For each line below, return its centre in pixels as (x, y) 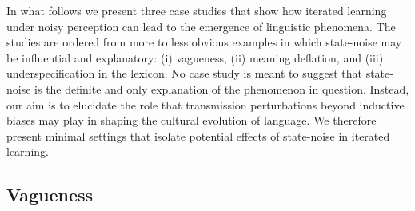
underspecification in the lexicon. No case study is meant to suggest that (184, 73)
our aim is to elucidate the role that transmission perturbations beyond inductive (206, 104)
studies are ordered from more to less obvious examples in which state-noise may (204, 42)
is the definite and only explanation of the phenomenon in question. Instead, (222, 88)
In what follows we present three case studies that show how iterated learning (197, 10)
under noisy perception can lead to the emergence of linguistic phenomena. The (201, 26)
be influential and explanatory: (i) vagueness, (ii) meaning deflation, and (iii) (195, 57)
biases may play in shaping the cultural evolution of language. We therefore (192, 120)
